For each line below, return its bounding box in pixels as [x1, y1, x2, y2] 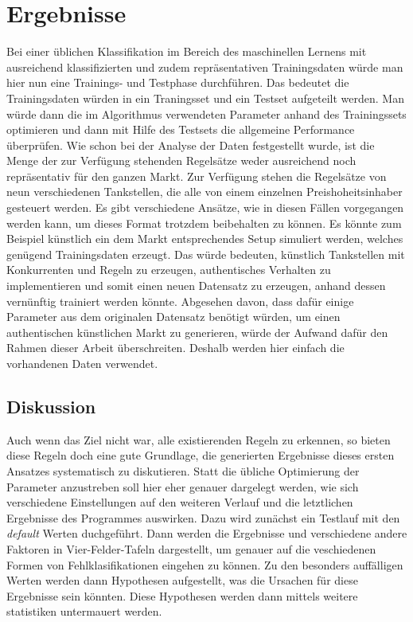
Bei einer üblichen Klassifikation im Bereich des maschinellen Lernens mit [6, 43, 367, 60]
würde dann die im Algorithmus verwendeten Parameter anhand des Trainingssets [6, 105, 407, 122]
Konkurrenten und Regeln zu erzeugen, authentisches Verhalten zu [6, 261, 331, 278]
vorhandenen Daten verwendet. [6, 355, 158, 371]
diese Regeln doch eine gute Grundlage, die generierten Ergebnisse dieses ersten [6, 447, 395, 464]
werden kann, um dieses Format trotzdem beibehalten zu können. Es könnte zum [6, 214, 402, 231]
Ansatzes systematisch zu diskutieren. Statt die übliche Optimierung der [6, 462, 360, 479]
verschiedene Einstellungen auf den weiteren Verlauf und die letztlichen [6, 494, 353, 511]
